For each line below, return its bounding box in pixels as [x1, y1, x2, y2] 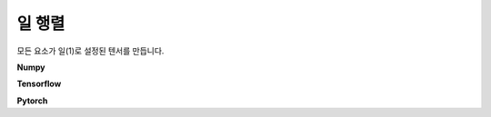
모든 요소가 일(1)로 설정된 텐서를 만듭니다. [16, 45, 165, 56]
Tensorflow [16, 78, 62, 90]
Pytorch [16, 95, 48, 106]
